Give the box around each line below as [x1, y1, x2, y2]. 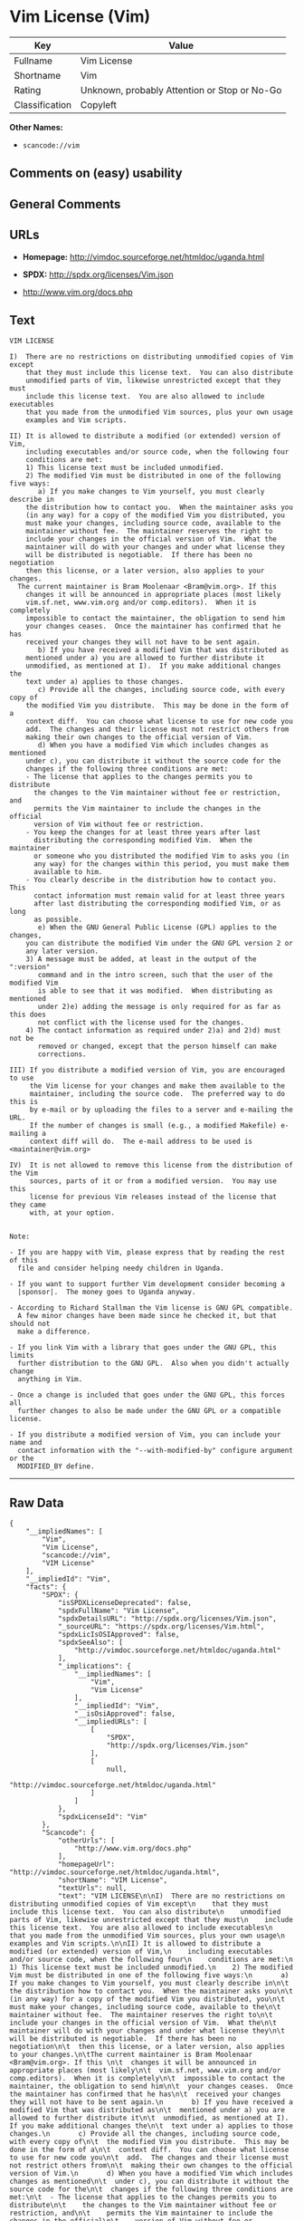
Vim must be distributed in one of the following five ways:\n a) [9, 1971, 290, 1980]
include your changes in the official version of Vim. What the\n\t [9, 2018, 278, 2028]
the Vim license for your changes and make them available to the [29, 1082, 285, 1091]
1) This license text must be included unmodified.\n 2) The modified [9, 1963, 294, 1972]
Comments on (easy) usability [9, 166, 183, 181]
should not [9, 1320, 51, 1329]
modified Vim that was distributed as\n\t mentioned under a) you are [9, 2106, 285, 2115]
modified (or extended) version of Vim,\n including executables [9, 1947, 273, 1957]
